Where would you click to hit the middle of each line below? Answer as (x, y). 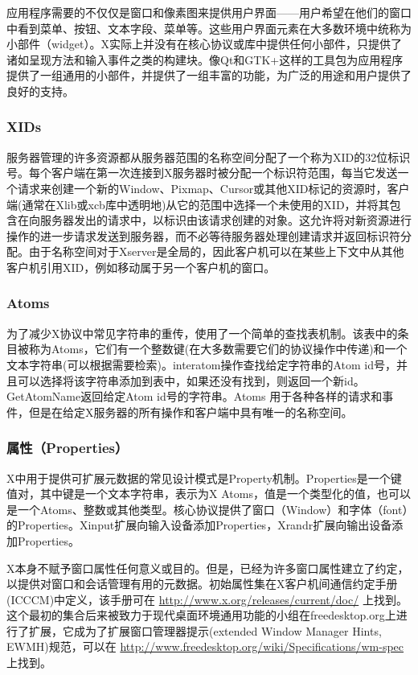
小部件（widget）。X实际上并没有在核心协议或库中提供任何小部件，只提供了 (204, 44)
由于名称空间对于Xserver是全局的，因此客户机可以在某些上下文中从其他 (216, 251)
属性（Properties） (68, 448)
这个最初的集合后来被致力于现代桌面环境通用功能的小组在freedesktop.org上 (201, 615)
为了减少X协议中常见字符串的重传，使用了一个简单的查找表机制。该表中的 (202, 333)
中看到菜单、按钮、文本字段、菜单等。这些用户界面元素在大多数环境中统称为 (209, 28)
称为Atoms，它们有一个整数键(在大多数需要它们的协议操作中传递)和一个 (218, 349)
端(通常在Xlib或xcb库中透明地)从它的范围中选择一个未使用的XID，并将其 (198, 204)
